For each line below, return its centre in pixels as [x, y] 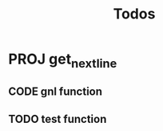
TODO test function [58, 119]
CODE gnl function [55, 92]
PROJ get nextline [63, 60]
